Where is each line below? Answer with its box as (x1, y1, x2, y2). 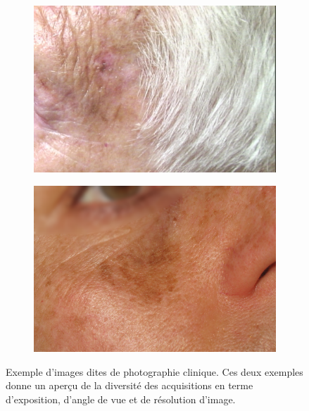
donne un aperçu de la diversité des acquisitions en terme (6, 378, 253, 393)
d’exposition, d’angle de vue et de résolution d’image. (6, 392, 236, 407)
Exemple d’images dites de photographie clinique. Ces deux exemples (6, 364, 303, 379)
